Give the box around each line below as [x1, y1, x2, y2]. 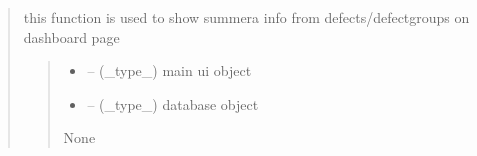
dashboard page [23, 26, 120, 47]
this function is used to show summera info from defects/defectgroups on [23, 7, 470, 27]
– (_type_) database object [87, 93, 259, 114]
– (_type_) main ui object [87, 60, 252, 81]
